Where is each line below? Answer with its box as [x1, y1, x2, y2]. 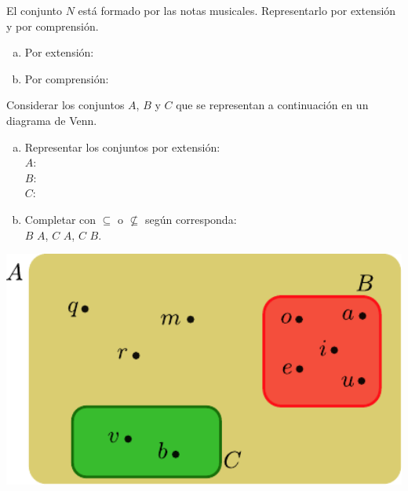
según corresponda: [145, 211, 237, 227]
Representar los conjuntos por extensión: [24, 138, 220, 155]
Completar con [24, 211, 97, 227]
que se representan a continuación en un [176, 97, 369, 113]
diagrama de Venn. [6, 112, 97, 128]
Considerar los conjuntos [6, 97, 125, 113]
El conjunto [6, 2, 62, 18]
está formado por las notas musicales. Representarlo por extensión [78, 2, 396, 18]
